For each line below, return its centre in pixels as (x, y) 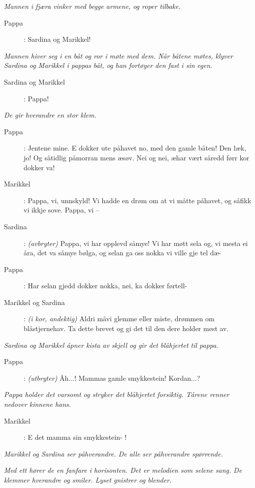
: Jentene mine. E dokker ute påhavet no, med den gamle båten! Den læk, (135, 148)
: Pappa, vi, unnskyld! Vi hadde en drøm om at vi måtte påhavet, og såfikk (138, 200)
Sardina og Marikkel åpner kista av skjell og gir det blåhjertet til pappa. (111, 345)
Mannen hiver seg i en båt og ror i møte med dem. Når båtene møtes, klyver (119, 55)
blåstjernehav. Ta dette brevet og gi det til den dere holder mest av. (126, 328)
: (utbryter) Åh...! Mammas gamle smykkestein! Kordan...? (112, 378)
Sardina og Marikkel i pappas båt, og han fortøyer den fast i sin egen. (108, 65)
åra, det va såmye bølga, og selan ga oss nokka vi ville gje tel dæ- (123, 253)
